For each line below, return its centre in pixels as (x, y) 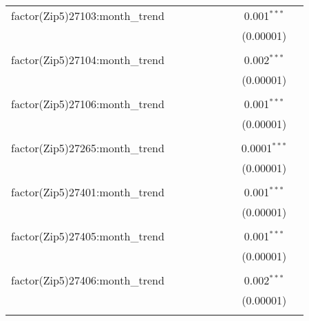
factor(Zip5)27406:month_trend (88, 280)
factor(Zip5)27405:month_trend (88, 236)
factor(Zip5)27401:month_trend (88, 192)
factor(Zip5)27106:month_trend (88, 104)
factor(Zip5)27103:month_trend (88, 15)
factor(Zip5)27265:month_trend (88, 148)
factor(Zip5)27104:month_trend (88, 60)
